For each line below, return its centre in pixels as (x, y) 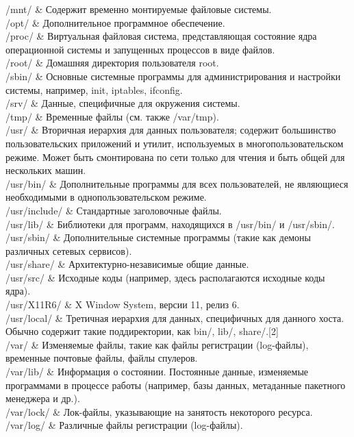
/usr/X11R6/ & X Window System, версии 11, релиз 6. (123, 304)
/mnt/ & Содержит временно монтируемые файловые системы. (139, 9)
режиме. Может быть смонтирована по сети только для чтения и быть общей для (175, 157)
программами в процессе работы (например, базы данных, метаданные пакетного (176, 385)
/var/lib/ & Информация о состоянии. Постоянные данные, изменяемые (157, 372)
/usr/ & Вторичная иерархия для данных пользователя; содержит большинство (171, 130)
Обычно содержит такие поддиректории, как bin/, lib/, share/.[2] (142, 331)
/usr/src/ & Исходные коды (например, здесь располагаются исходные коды (165, 277)
